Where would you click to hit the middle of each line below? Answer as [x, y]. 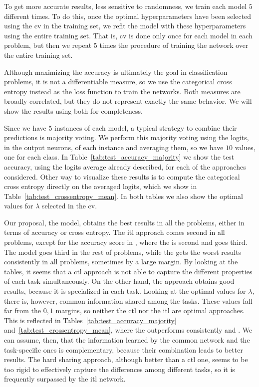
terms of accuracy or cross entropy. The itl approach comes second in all [115, 232]
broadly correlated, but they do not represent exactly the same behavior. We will [128, 101]
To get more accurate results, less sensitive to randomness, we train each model [126, 6]
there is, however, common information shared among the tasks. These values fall [128, 300]
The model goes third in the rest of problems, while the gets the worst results [123, 252]
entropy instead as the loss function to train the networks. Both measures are [122, 91]
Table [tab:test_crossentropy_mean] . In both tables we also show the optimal [124, 196]
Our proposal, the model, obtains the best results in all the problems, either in [124, 222]
